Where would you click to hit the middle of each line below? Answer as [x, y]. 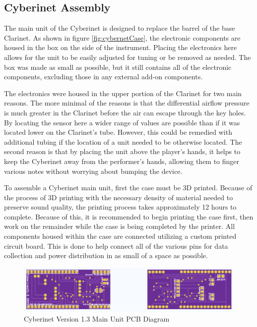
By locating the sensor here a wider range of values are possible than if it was [122, 122]
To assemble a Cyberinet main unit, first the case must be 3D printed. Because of [128, 188]
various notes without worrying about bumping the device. [93, 171]
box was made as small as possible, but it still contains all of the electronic [118, 67]
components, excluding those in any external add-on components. [103, 77]
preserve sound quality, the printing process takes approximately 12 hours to [120, 207]
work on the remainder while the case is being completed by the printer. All [120, 226]
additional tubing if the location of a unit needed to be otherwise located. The [123, 141]
